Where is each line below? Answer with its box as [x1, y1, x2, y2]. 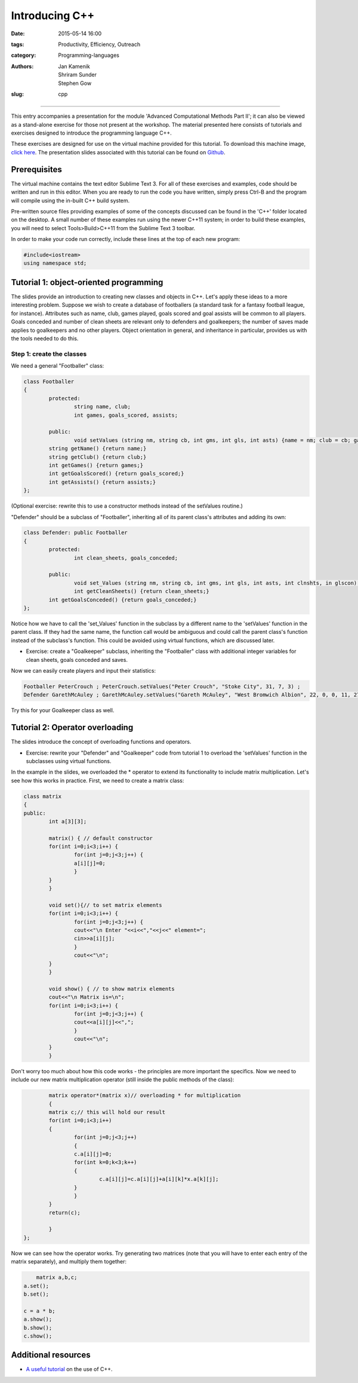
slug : [11, 90, 24, 97]
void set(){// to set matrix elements [48, 902, 162, 908]
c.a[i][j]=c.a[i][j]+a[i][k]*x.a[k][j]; [98, 1176, 219, 1183]
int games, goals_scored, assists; [73, 411, 178, 419]
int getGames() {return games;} [48, 462, 143, 469]
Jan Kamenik [58, 63, 91, 70]
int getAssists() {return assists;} [48, 478, 156, 486]
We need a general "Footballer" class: [11, 362, 104, 370]
